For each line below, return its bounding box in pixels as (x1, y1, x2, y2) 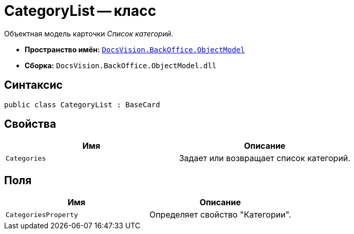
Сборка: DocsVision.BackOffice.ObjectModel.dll (25, 61, 217, 70)
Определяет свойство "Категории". (149, 209, 291, 220)
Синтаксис (4, 79, 63, 92)
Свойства (4, 118, 57, 131)
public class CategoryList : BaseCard (4, 100, 160, 109)
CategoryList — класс (4, 2, 156, 19)
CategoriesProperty (6, 210, 78, 219)
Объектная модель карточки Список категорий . (4, 29, 174, 38)
